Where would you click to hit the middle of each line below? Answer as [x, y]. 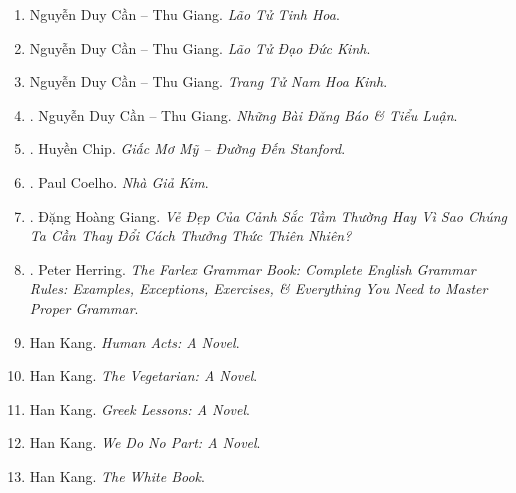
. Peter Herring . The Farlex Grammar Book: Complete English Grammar [252, 268]
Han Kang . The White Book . [117, 475]
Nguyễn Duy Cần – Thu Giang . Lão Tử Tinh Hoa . [184, 14]
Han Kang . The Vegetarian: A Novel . [143, 375]
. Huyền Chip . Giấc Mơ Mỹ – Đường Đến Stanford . [187, 148]
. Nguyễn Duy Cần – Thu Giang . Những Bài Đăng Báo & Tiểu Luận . [243, 114]
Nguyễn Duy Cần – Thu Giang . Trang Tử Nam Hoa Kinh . [208, 81]
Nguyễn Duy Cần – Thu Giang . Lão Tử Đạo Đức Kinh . [200, 47]
